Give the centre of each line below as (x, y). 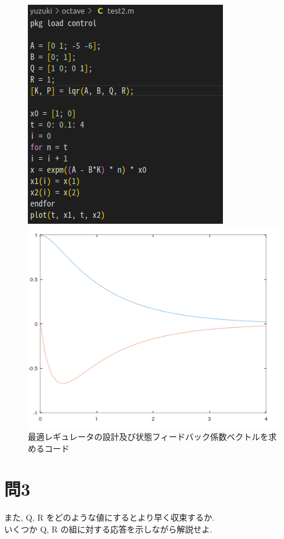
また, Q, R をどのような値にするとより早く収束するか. (109, 517)
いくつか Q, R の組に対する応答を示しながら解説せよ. (108, 529)
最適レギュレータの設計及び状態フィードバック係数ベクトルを (148, 436)
